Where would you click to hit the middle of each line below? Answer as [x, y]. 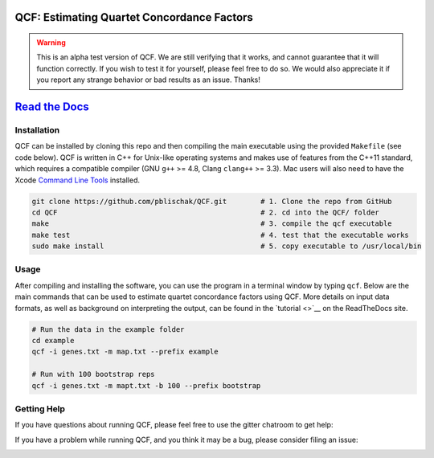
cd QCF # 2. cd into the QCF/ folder [205, 212]
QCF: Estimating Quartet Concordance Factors [134, 17]
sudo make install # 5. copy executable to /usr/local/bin [227, 246]
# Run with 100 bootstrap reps [94, 374]
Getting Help [40, 408]
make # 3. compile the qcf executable [212, 224]
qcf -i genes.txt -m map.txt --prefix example [125, 352]
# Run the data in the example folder [108, 329]
